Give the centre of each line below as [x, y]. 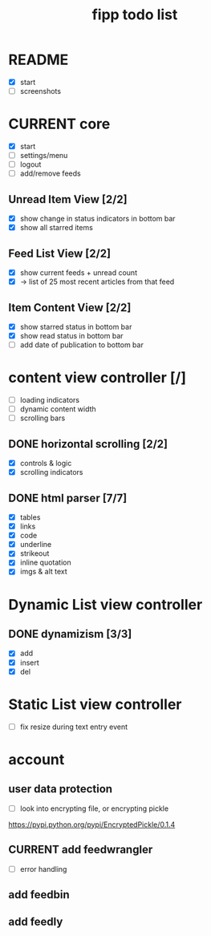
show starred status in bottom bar [76, 326]
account [37, 759]
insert [30, 662]
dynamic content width [58, 409]
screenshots [41, 91]
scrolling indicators [51, 472]
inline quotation [45, 562]
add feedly [36, 922]
